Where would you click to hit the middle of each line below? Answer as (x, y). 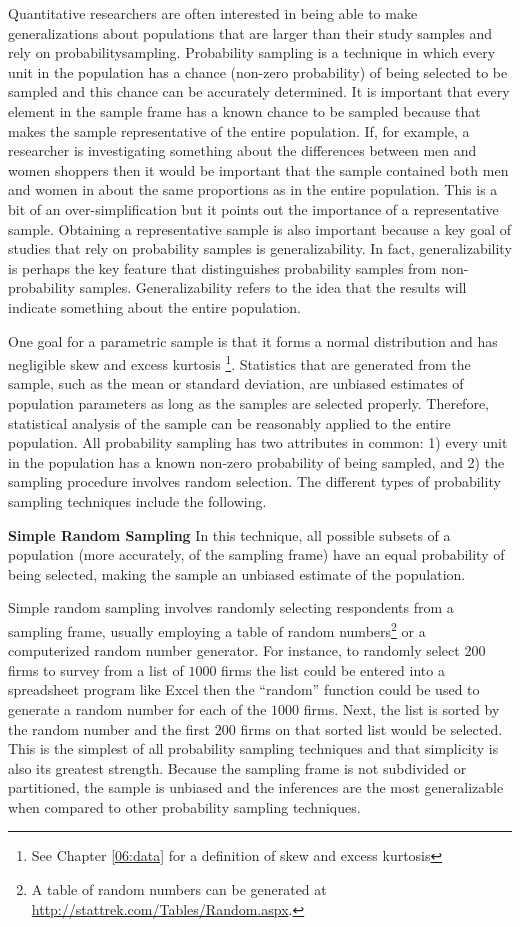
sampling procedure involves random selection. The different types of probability (254, 481)
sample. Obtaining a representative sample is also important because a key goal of (259, 228)
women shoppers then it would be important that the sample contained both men (258, 169)
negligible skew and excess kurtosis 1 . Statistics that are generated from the (239, 362)
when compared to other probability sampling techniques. (184, 806)
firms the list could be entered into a (333, 669)
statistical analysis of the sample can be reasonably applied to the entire (229, 422)
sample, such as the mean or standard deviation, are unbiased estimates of (236, 383)
